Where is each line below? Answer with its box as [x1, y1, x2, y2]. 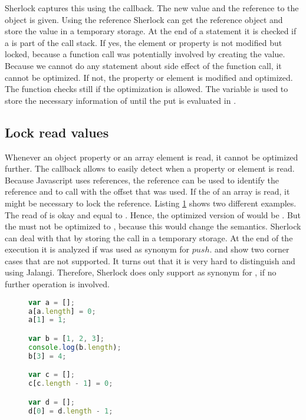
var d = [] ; [28, 398, 75, 406]
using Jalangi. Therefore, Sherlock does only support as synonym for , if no [5, 266, 277, 278]
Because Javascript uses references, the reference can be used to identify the [5, 173, 279, 186]
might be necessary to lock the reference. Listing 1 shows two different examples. [5, 196, 297, 209]
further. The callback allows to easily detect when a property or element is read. [5, 162, 295, 175]
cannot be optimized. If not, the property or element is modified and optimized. [5, 71, 293, 83]
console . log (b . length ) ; [28, 343, 121, 352]
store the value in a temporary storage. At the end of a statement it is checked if [5, 25, 297, 37]
